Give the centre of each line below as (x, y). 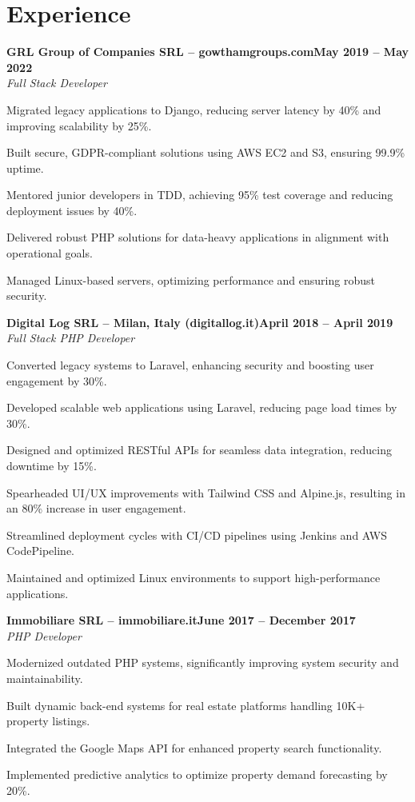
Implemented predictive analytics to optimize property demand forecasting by (197, 774)
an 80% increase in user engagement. (96, 508)
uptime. (25, 168)
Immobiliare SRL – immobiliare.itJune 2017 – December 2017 (181, 620)
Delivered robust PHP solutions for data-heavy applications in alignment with (198, 237)
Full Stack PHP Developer (71, 338)
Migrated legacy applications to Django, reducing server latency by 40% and (194, 109)
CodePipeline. (40, 551)
